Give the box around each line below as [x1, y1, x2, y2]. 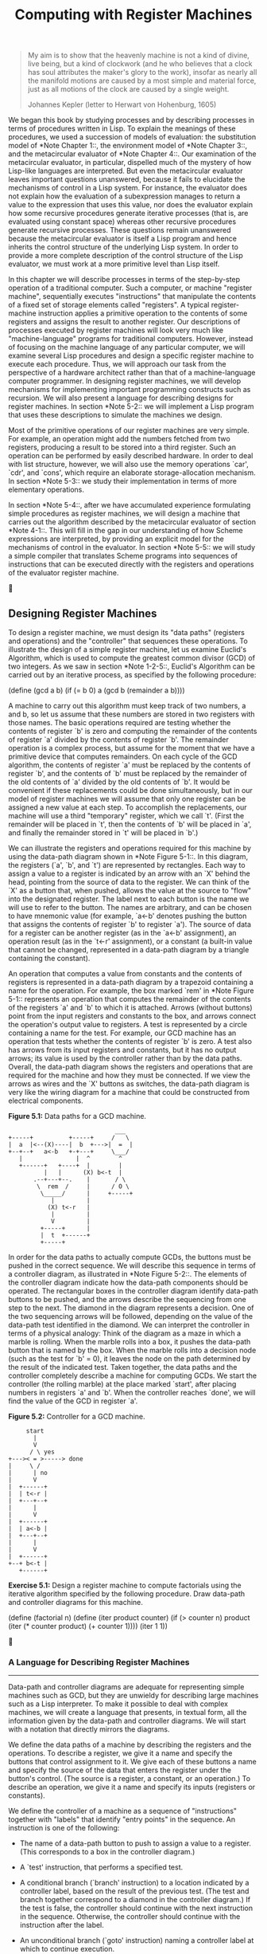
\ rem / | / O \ [37, 1183, 130, 1191]
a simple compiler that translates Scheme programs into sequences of [8, 551, 238, 561]
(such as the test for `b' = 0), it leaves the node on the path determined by [8, 1354, 251, 1363]
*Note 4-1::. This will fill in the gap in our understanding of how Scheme [8, 526, 244, 536]
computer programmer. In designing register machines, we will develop [8, 376, 242, 386]
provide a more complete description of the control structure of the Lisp [8, 251, 244, 261]
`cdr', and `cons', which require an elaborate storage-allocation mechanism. [8, 468, 256, 477]
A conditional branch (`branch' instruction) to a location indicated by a [19, 1878, 250, 1888]
